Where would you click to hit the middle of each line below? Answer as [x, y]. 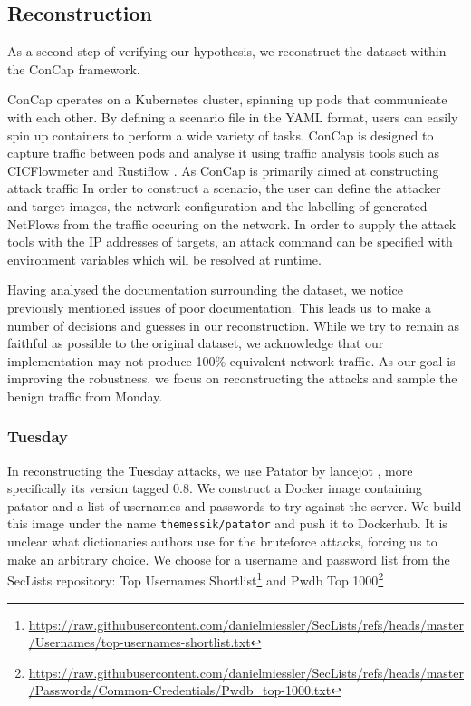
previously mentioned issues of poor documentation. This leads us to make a [220, 307]
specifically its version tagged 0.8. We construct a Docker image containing [215, 488]
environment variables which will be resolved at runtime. [164, 259]
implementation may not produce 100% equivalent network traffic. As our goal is [231, 360]
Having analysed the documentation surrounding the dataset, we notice [206, 290]
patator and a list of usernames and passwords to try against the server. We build [235, 505]
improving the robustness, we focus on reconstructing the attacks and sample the [232, 378]
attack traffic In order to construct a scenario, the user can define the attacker [224, 188]
